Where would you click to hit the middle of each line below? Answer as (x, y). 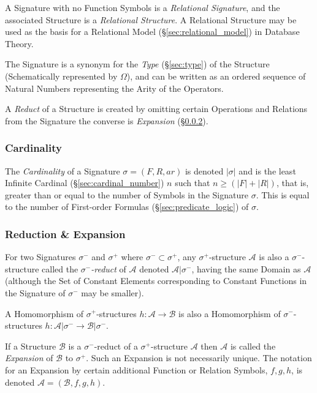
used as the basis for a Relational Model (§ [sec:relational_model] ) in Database (152, 32)
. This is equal (283, 194)
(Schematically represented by (61, 76)
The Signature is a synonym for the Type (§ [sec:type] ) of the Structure (137, 64)
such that (193, 183)
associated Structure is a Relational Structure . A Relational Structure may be (151, 19)
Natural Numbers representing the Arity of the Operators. (114, 88)
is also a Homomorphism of (229, 313)
